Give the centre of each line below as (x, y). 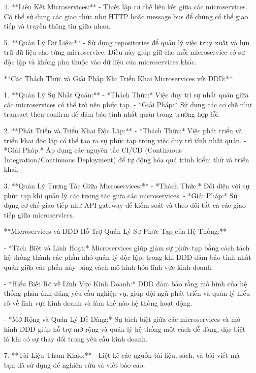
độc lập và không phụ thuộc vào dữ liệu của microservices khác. (100, 61)
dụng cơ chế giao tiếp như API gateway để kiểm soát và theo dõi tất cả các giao (125, 205)
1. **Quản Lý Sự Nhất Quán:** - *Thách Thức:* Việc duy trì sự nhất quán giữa (126, 95)
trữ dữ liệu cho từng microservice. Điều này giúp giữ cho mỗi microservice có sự (125, 52)
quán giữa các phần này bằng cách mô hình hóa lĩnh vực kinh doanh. (109, 267)
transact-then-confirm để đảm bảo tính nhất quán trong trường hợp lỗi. (112, 114)
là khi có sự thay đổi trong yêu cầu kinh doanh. (76, 338)
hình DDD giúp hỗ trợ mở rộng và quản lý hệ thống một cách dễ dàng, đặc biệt (125, 329)
